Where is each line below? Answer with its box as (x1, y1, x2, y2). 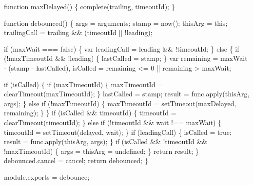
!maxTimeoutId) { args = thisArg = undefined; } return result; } (4, 146, 199, 156)
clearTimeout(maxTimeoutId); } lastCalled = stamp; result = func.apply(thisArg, (4, 89, 250, 99)
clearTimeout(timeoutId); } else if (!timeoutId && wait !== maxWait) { (4, 117, 222, 127)
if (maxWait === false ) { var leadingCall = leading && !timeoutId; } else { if (4, 43, 239, 54)
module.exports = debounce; (4, 171, 90, 182)
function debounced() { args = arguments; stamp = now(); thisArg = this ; (4, 18, 228, 28)
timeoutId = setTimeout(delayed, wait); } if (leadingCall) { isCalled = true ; (4, 127, 232, 137)
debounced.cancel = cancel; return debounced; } (4, 155, 148, 166)
